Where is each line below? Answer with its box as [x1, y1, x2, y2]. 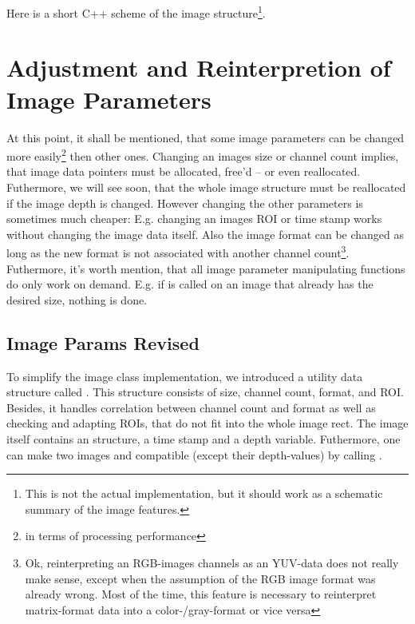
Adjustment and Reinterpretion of [6, 51, 391, 84]
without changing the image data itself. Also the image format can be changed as [6, 225, 405, 242]
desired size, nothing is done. [6, 291, 148, 308]
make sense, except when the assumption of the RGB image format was [25, 570, 376, 586]
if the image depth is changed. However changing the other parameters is [6, 194, 363, 211]
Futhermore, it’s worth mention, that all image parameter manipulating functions [6, 260, 405, 276]
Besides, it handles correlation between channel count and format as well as [6, 399, 376, 415]
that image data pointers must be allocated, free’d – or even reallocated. [6, 163, 361, 180]
